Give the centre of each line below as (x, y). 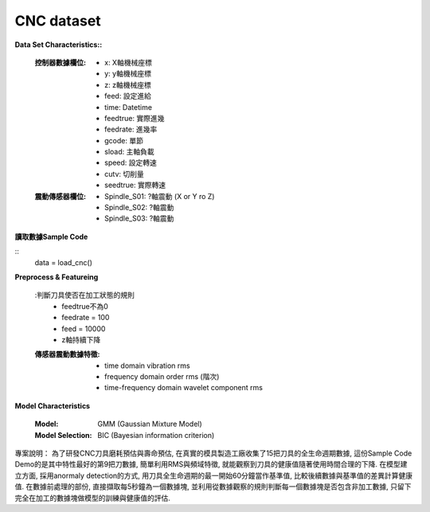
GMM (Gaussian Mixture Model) (150, 424)
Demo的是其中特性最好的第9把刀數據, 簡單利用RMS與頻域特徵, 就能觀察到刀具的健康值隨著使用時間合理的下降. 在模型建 (211, 464)
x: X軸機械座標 (129, 62)
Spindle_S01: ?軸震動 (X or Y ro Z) (160, 196)
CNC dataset (58, 21)
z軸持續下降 (81, 339)
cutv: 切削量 (124, 174)
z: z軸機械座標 (128, 84)
